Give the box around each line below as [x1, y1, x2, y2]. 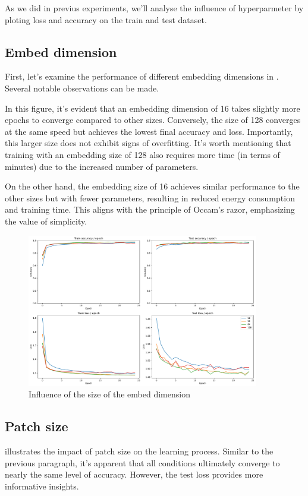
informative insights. [5, 479, 79, 492]
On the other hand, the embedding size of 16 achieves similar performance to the [5, 180, 300, 192]
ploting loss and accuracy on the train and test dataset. [5, 13, 207, 26]
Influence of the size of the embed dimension [29, 388, 190, 400]
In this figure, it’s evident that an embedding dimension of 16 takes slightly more [5, 102, 300, 114]
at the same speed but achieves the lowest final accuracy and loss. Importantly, [5, 125, 293, 137]
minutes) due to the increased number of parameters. [5, 160, 199, 172]
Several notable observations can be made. [5, 81, 159, 94]
